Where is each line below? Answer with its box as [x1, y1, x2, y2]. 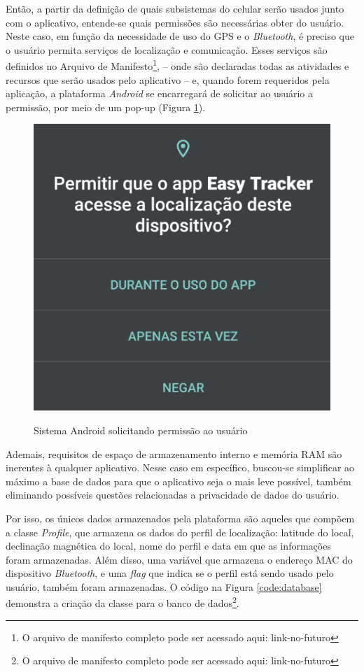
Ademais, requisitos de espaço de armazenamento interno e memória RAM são [6, 446, 342, 461]
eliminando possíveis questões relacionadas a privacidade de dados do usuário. [6, 487, 339, 502]
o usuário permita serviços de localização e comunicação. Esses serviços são [6, 42, 328, 57]
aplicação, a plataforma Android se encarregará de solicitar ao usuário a [6, 86, 314, 101]
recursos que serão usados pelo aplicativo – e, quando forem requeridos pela [6, 72, 330, 87]
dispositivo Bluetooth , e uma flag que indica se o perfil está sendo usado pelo [6, 566, 334, 580]
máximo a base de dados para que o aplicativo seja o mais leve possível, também [6, 473, 351, 488]
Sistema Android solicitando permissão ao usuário [34, 422, 248, 437]
